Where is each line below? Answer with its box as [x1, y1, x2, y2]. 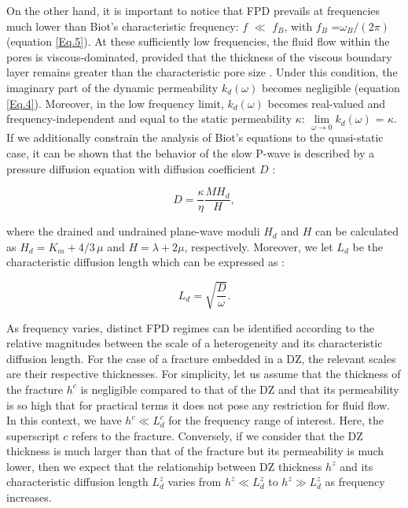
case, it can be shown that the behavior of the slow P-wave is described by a [6, 144, 375, 161]
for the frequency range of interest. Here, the [168, 412, 384, 428]
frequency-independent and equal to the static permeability [6, 110, 292, 127]
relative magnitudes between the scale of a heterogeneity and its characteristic [6, 335, 383, 351]
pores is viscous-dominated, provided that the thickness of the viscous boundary [6, 48, 392, 65]
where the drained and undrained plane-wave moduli [6, 223, 260, 239]
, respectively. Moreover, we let [184, 238, 333, 254]
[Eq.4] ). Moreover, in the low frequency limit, [6, 95, 224, 111]
